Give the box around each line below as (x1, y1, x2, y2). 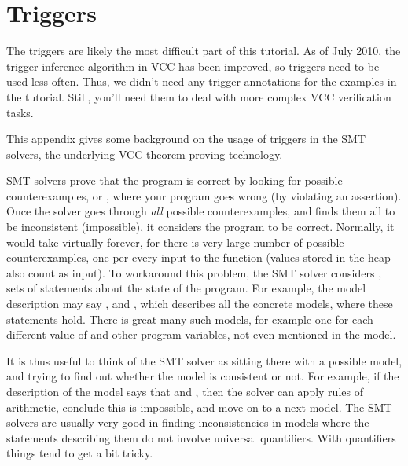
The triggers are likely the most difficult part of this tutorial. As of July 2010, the (6, 42, 401, 59)
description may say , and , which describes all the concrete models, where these (6, 295, 393, 312)
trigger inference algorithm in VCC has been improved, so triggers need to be (6, 57, 380, 74)
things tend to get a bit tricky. (6, 445, 153, 461)
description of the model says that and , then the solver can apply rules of (6, 383, 363, 399)
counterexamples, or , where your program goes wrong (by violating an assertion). (6, 187, 402, 204)
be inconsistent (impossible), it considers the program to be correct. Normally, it (6, 218, 395, 235)
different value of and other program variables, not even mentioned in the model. (6, 326, 396, 343)
